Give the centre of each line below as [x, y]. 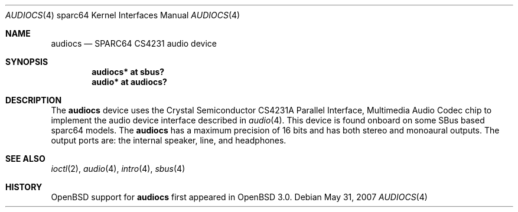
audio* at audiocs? [129, 82]
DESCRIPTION [34, 100]
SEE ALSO [25, 159]
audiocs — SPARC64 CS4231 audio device [134, 43]
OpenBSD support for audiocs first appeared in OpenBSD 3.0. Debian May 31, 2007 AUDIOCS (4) [239, 197]
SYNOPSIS [27, 62]
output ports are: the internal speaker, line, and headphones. [169, 140]
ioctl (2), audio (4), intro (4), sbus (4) [118, 169]
